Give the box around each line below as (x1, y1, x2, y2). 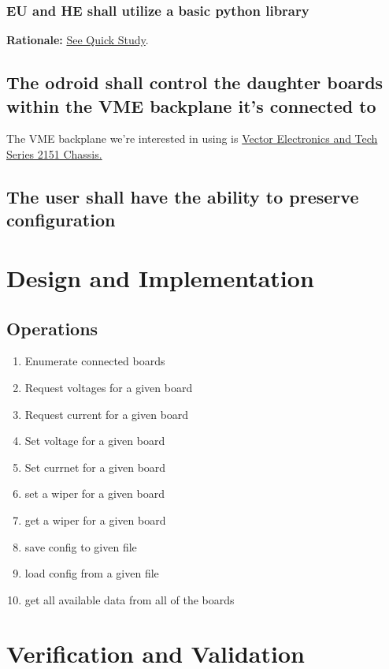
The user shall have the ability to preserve (6, 184, 359, 208)
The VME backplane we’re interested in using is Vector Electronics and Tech (6, 130, 378, 147)
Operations (6, 316, 98, 340)
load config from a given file (24, 565, 159, 581)
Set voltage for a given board (24, 432, 165, 449)
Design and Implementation (6, 261, 314, 293)
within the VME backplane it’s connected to (6, 93, 376, 118)
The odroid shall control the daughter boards (6, 70, 383, 95)
